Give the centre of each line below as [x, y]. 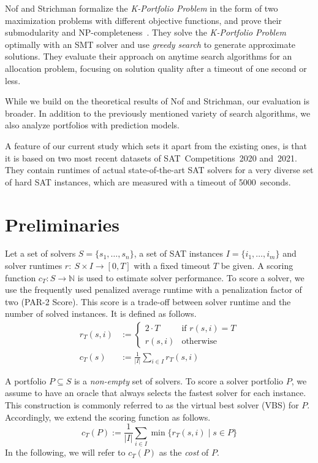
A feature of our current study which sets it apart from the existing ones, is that [156, 145]
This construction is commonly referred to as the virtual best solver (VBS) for [152, 405]
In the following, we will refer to [65, 452]
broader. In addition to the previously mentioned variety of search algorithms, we [158, 113]
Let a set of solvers [40, 253]
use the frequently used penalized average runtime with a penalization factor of [153, 290]
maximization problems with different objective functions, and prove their [143, 20]
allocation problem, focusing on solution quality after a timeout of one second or [156, 68]
